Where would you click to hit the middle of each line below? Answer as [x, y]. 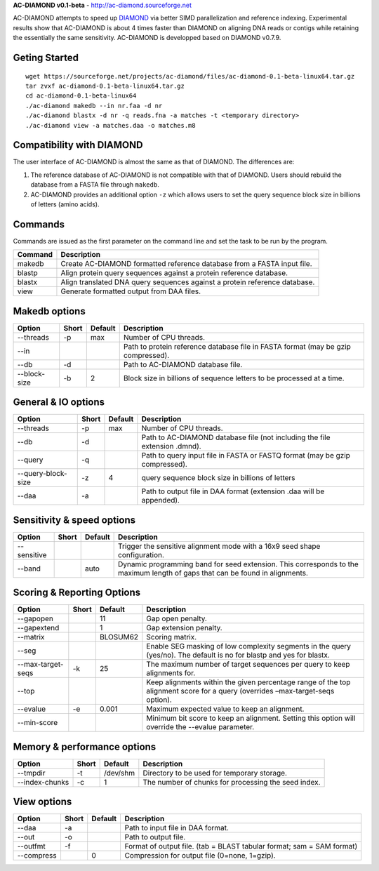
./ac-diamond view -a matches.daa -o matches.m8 [111, 125]
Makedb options [49, 311]
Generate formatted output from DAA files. [131, 291]
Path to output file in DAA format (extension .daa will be [233, 491]
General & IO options [59, 403]
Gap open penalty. [177, 619]
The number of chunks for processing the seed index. [232, 782]
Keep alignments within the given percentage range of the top [248, 682]
